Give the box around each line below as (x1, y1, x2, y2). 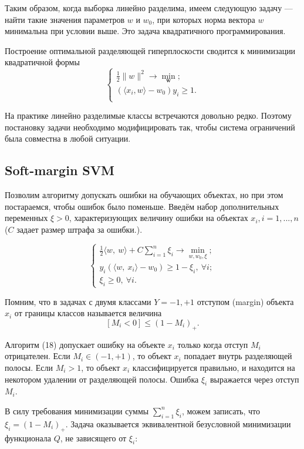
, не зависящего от (60, 431, 127, 444)
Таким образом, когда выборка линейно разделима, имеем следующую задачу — (5, 2, 293, 14)
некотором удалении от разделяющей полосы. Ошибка (5, 373, 199, 385)
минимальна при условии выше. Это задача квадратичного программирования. (5, 25, 286, 37)
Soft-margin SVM (5, 161, 114, 179)
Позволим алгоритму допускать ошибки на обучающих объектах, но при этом (5, 189, 283, 201)
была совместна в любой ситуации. (5, 132, 131, 145)
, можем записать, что (181, 404, 261, 417)
